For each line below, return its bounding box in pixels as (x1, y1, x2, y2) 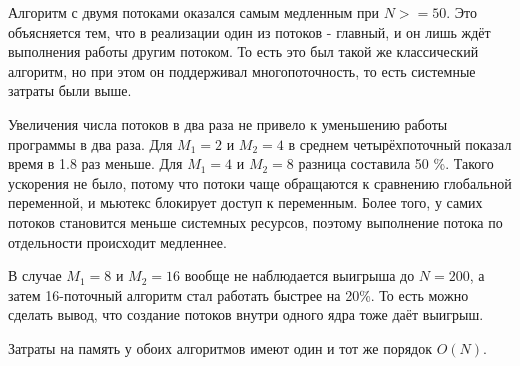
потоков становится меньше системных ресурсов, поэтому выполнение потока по (8, 211, 503, 232)
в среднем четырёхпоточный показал (288, 133, 512, 154)
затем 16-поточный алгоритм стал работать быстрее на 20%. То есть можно (8, 284, 469, 305)
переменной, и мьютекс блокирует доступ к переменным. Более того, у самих (8, 192, 483, 213)
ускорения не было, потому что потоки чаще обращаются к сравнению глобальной (8, 172, 512, 193)
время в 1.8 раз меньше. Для (8, 153, 183, 174)
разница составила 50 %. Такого (298, 153, 494, 174)
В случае (8, 265, 62, 286)
